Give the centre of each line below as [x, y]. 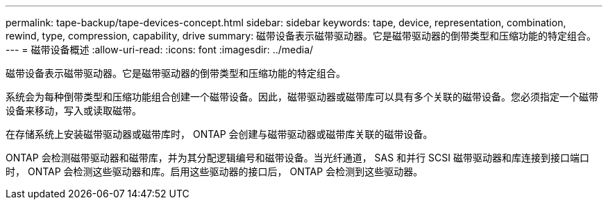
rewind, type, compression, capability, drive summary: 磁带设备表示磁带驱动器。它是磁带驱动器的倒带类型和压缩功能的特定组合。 [301, 36]
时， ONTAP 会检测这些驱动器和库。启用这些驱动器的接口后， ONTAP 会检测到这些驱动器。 [214, 171]
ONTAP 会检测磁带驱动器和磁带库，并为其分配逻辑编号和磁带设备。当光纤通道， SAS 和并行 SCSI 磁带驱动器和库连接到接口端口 [297, 158]
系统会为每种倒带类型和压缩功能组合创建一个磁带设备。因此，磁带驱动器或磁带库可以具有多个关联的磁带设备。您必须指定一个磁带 [302, 97]
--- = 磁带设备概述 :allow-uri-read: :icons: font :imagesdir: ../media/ [160, 50]
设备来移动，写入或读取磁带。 [74, 110]
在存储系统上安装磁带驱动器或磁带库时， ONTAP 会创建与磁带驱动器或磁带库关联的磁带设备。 [219, 134]
